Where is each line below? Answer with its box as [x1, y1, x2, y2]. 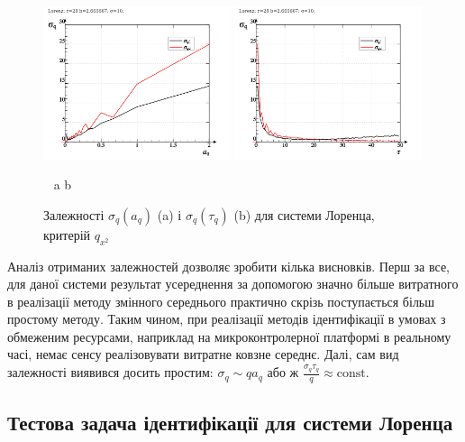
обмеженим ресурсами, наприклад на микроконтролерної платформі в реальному [7, 327, 451, 345]
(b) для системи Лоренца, [233, 205, 375, 224]
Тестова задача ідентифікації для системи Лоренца [7, 409, 453, 437]
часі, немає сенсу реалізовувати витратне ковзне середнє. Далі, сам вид [7, 345, 399, 364]
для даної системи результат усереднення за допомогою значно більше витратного [7, 274, 459, 293]
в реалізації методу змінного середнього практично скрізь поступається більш [7, 291, 435, 310]
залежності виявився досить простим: [7, 363, 214, 382]
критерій [43, 225, 91, 244]
